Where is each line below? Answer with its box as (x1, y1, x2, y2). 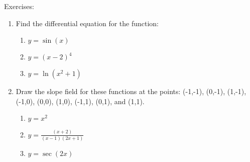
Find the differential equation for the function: (16, 18, 159, 28)
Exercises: (4, 1, 34, 11)
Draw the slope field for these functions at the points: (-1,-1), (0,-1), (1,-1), (16, 86, 246, 97)
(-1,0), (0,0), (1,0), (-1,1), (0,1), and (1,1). (16, 96, 145, 106)
